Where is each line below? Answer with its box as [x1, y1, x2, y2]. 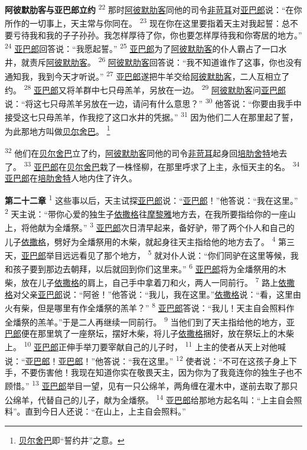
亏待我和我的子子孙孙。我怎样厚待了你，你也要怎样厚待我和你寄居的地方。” [12, 28, 302, 41]
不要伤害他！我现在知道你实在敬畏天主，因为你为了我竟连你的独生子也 [21, 366, 294, 378]
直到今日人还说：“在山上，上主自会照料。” [25, 405, 186, 417]
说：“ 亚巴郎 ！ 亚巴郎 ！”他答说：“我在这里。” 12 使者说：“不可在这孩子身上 [5, 353, 289, 367]
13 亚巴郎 [32, 378, 67, 392]
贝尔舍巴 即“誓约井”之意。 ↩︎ [18, 433, 125, 446]
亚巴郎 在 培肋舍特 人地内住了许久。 [5, 172, 137, 184]
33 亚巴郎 [24, 159, 59, 172]
